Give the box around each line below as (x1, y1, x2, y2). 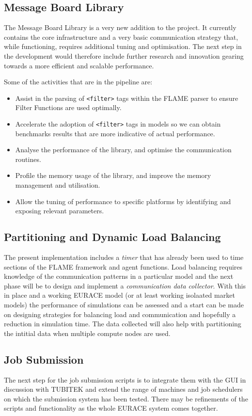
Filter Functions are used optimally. (15, 102, 122, 112)
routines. (15, 154, 41, 164)
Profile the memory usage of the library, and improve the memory (15, 170, 211, 180)
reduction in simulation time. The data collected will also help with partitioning (4, 319, 241, 329)
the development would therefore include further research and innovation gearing (4, 50, 244, 61)
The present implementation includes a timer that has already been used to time (4, 252, 244, 262)
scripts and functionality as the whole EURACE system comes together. (4, 403, 218, 413)
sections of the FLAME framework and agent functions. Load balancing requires (4, 261, 243, 272)
